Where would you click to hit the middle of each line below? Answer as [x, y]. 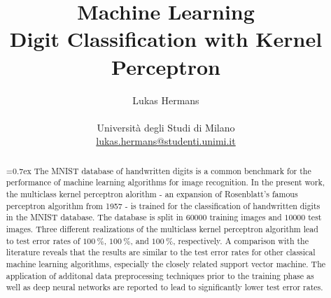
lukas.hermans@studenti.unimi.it [166, 141]
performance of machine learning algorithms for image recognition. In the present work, [165, 182]
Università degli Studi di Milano [166, 127]
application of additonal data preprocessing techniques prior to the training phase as [160, 275]
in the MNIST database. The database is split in [94, 217]
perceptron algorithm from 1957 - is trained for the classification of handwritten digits [163, 205]
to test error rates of [43, 240]
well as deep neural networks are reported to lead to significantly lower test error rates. [164, 287]
